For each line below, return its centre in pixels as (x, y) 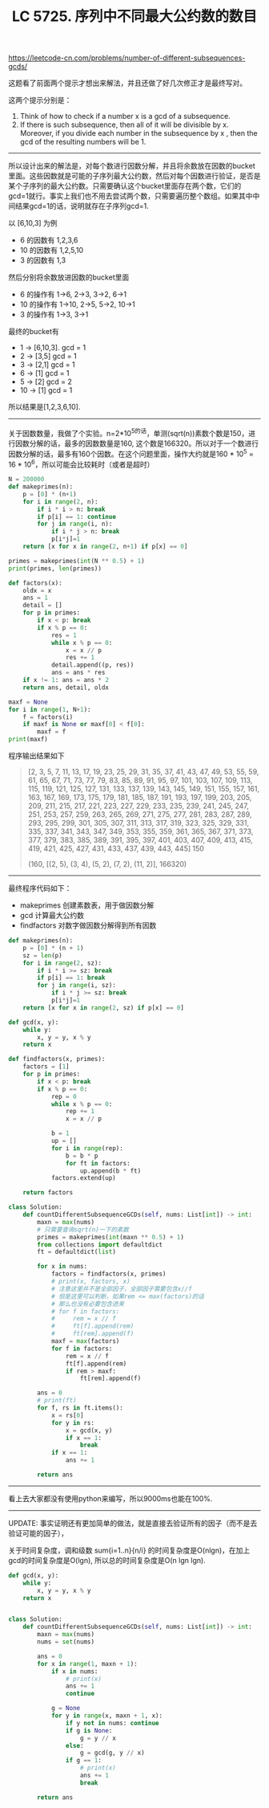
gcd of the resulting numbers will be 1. (83, 142)
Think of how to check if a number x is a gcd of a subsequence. (125, 116)
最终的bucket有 (34, 332)
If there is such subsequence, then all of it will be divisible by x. (124, 124)
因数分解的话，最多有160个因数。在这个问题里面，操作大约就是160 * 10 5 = (131, 453)
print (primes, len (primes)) (55, 568)
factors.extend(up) (83, 1178)
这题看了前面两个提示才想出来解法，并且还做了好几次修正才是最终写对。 (127, 83)
